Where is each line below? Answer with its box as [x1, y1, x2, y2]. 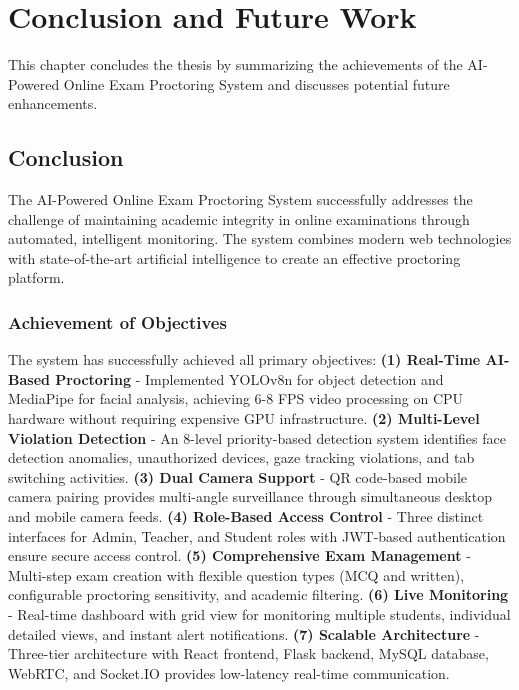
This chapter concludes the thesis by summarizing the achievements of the [8, 54, 463, 75]
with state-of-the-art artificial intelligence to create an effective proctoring [8, 247, 461, 268]
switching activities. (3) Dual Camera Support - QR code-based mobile [8, 466, 468, 487]
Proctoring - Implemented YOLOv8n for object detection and [55, 368, 444, 389]
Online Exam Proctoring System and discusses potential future [63, 73, 450, 94]
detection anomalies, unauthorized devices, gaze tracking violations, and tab [8, 447, 475, 468]
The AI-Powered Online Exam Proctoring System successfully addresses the [8, 189, 473, 210]
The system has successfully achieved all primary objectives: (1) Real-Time [8, 349, 481, 370]
